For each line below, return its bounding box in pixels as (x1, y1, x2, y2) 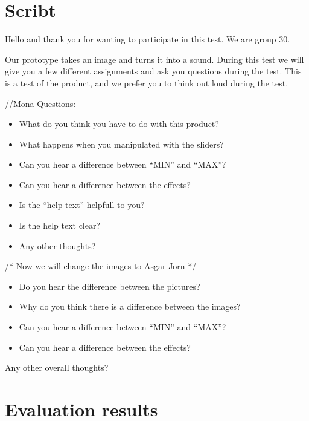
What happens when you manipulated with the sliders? (19, 137, 224, 150)
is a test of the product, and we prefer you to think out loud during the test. (5, 76, 288, 89)
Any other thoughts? (19, 239, 96, 252)
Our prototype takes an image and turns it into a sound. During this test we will (5, 53, 304, 65)
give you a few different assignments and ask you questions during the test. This (5, 65, 302, 77)
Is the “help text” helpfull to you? (19, 198, 145, 211)
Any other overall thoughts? (5, 361, 109, 374)
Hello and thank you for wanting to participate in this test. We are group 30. (5, 33, 290, 45)
